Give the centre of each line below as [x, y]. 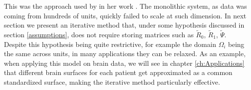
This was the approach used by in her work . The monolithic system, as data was [125, 6]
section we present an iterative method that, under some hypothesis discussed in [124, 25]
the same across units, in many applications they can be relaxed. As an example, [125, 53]
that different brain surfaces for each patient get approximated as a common [118, 72]
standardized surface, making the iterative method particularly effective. [112, 82]
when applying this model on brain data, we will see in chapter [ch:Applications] [124, 63]
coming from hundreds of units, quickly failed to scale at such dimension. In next [125, 15]
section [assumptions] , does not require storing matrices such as [99, 34]
